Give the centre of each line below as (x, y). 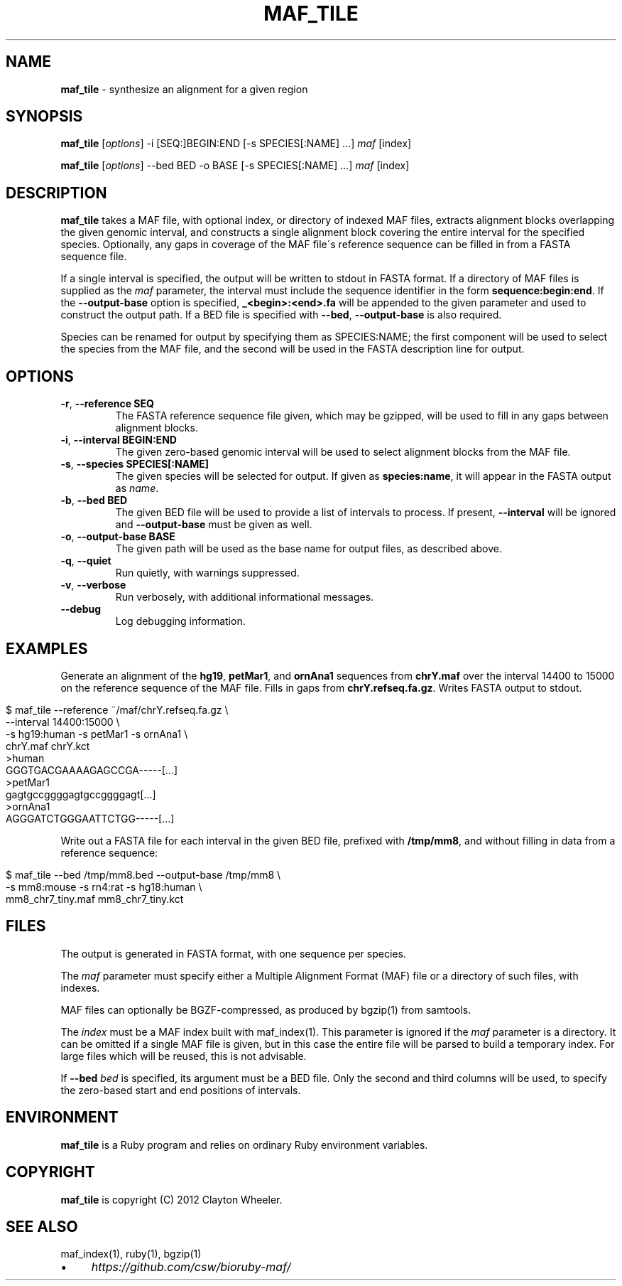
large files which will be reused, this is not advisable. (184, 1056)
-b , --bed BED (94, 500)
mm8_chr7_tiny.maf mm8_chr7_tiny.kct (95, 899)
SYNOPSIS (44, 117)
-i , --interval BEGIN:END (119, 440)
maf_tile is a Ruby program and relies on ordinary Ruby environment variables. (244, 1145)
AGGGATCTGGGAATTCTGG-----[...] (90, 818)
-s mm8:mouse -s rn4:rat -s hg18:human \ (104, 886)
